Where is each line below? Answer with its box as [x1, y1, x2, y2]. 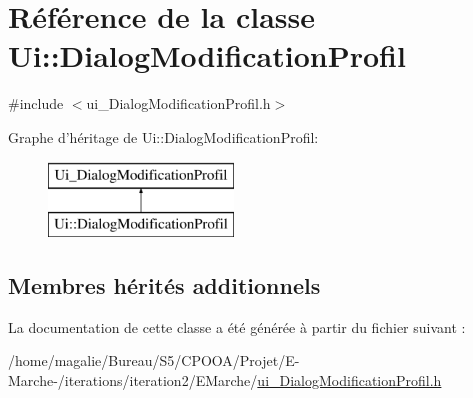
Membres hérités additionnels [8, 270, 321, 301]
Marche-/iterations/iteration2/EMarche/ [8, 370, 258, 391]
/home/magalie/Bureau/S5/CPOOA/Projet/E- [8, 350, 300, 371]
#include [8, 93, 64, 114]
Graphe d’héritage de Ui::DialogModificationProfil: [8, 126, 319, 147]
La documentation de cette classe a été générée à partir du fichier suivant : [8, 316, 466, 337]
